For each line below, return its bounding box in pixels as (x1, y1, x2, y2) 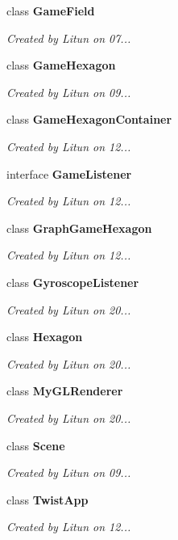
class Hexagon (6, 328, 83, 345)
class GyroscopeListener (6, 273, 139, 290)
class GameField (6, 2, 95, 19)
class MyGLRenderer (6, 382, 123, 399)
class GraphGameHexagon (6, 219, 152, 236)
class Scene (6, 437, 65, 454)
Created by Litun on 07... (6, 29, 131, 46)
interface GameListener (6, 165, 132, 182)
